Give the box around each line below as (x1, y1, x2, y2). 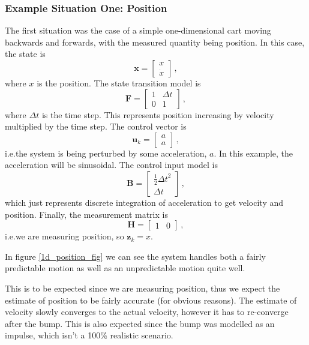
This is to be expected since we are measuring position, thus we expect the (5, 281, 280, 294)
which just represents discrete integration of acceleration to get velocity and (5, 196, 284, 208)
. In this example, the (214, 146, 293, 159)
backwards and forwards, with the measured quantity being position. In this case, (5, 35, 305, 48)
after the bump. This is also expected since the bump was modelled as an (5, 317, 275, 329)
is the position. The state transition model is (37, 77, 201, 89)
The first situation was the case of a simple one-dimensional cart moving (5, 24, 271, 37)
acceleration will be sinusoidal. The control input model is (5, 158, 218, 171)
